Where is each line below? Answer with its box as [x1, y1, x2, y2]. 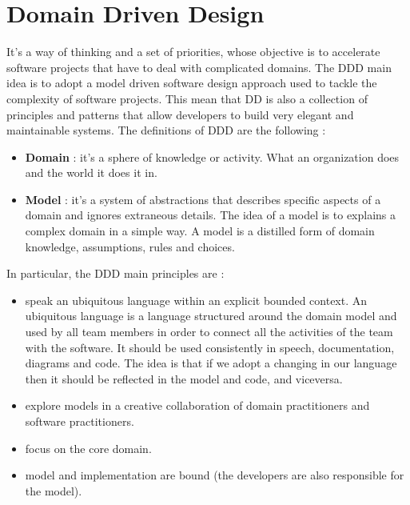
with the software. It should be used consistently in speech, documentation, [25, 339, 395, 355]
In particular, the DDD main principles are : [6, 265, 225, 282]
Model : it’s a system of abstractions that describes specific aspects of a [25, 190, 381, 207]
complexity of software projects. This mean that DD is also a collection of [6, 90, 368, 106]
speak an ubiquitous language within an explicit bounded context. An [25, 291, 368, 308]
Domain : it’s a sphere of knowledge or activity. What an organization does [25, 148, 400, 165]
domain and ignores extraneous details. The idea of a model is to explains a [25, 206, 396, 223]
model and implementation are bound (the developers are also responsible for [25, 467, 404, 483]
